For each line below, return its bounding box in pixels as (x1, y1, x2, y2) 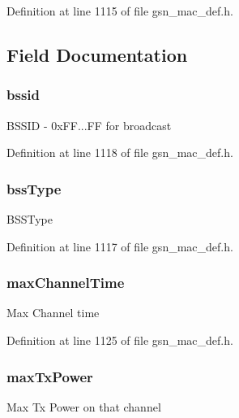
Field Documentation (6, 41, 188, 67)
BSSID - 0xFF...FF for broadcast (6, 116, 172, 133)
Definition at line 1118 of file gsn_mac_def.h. (6, 144, 233, 161)
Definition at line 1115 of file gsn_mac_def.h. (6, 2, 233, 19)
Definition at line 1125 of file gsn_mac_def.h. (6, 332, 233, 348)
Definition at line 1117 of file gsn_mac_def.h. (6, 237, 233, 255)
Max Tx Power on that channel (6, 398, 161, 415)
